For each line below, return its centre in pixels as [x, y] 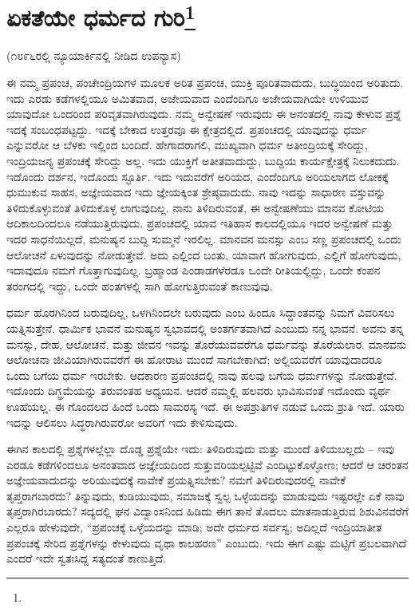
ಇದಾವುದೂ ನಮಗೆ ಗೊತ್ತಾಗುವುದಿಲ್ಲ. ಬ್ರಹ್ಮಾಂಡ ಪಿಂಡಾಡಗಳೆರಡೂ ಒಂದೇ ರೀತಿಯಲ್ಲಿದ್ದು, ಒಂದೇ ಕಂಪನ [194, 270]
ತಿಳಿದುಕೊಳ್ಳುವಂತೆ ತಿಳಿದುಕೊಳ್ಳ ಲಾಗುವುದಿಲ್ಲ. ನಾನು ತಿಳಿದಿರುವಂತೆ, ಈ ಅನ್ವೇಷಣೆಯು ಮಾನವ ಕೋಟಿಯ [196, 207]
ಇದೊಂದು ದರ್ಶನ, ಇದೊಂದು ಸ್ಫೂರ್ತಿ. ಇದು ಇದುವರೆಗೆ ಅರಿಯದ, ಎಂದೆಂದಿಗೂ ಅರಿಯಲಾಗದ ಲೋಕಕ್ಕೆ [198, 176]
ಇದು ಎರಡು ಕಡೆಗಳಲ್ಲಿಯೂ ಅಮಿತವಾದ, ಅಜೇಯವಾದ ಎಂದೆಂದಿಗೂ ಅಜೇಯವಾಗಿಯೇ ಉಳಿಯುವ [188, 98]
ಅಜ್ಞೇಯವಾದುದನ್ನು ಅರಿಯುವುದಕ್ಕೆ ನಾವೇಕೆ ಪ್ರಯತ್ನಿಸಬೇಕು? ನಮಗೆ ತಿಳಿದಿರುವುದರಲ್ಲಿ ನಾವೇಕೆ [176, 480]
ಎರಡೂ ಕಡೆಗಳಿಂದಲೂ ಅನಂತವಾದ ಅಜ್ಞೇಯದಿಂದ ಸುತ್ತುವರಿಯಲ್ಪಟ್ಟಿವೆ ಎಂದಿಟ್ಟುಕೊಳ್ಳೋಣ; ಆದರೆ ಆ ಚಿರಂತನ [207, 464]
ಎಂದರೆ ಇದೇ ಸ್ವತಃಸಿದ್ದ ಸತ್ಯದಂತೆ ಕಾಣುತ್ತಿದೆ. [86, 558]
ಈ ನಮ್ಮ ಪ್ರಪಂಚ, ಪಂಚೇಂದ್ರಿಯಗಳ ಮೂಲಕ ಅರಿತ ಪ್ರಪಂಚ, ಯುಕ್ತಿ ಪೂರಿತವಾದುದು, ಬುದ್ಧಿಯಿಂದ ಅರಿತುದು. [205, 83]
